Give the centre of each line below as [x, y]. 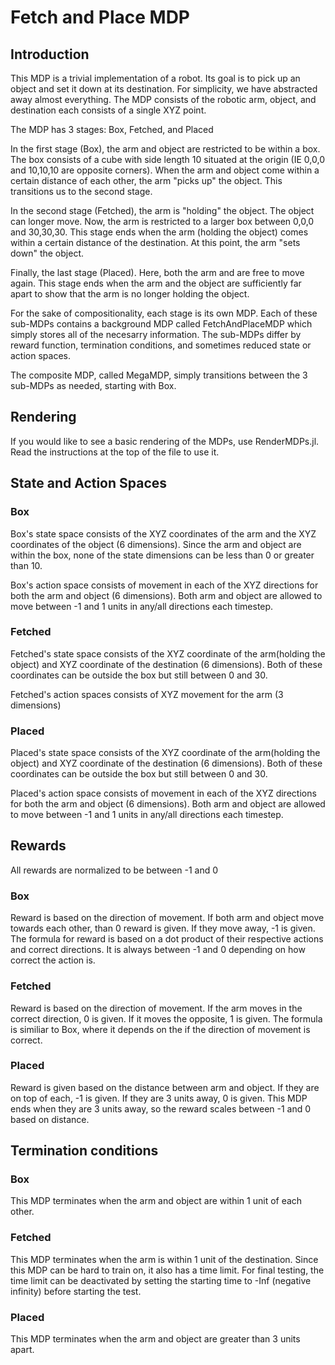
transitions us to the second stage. [81, 191]
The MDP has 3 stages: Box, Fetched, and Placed [112, 129]
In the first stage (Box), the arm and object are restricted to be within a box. [165, 149]
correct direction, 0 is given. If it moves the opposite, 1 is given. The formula [166, 1018]
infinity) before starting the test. [76, 1291]
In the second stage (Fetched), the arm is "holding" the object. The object [162, 210]
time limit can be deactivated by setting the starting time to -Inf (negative [161, 1280]
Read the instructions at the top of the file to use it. [115, 452]
